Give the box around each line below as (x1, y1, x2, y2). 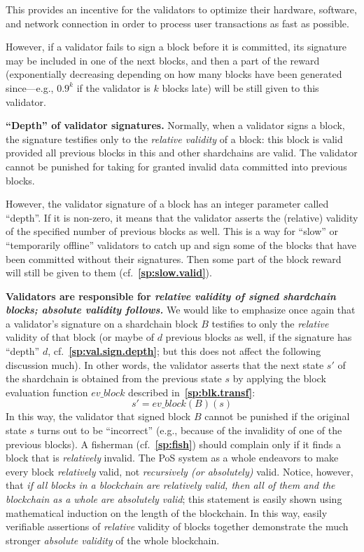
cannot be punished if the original (204, 409, 350, 424)
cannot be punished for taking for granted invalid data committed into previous (6, 159, 347, 173)
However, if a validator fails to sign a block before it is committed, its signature (6, 39, 347, 54)
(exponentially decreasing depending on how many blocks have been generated (6, 67, 342, 81)
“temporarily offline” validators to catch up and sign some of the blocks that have (6, 237, 356, 252)
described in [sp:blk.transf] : (128, 384, 255, 399)
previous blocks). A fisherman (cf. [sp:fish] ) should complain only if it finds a (6, 436, 341, 451)
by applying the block (232, 371, 326, 386)
